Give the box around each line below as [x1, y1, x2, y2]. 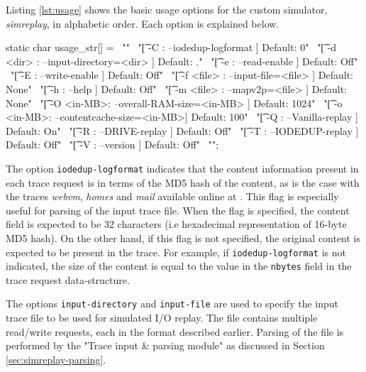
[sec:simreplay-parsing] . [6, 351, 106, 366]
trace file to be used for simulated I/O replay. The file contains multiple [6, 310, 318, 325]
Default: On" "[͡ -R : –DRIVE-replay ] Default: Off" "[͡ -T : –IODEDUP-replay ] [6, 123, 359, 138]
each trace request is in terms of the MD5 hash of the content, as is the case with [6, 175, 360, 190]
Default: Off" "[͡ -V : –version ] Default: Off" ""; [6, 137, 219, 152]
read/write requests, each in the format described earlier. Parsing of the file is [6, 324, 344, 339]
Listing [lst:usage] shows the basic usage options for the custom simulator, [6, 2, 328, 16]
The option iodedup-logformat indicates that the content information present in [6, 160, 359, 175]
